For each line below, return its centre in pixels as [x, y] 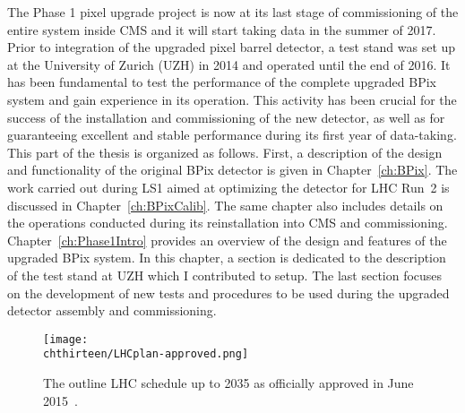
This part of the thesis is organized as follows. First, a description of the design [225, 152]
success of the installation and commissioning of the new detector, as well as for [226, 117]
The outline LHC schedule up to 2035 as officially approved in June [228, 383]
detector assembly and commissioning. [112, 310]
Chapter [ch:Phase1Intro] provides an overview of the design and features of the [227, 240]
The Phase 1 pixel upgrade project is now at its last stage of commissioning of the [233, 12]
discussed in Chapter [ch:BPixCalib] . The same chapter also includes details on [225, 205]
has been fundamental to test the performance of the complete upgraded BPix [222, 82]
